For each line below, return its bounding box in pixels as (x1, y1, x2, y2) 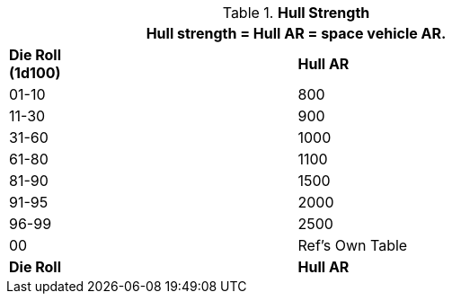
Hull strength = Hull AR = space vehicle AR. (146, 24, 447, 42)
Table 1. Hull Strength (222, 4, 370, 22)
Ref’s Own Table (297, 236, 408, 254)
